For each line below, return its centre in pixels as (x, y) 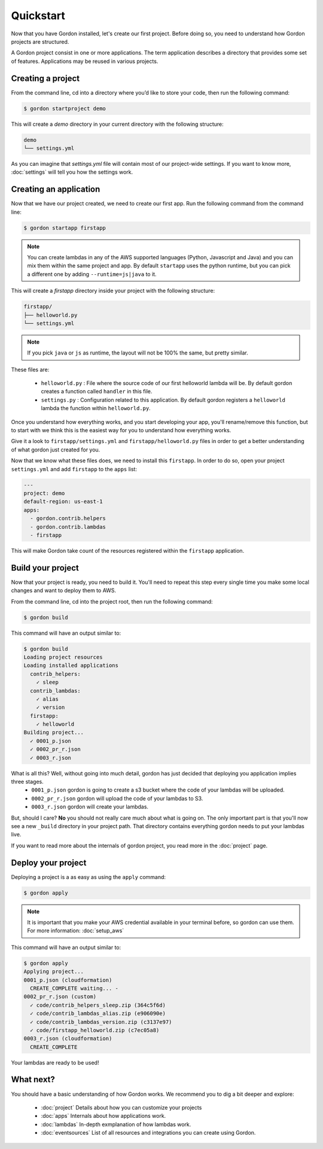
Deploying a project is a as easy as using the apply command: (89, 877)
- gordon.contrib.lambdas (68, 527)
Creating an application (56, 190)
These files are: (30, 369)
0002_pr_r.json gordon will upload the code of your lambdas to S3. (117, 798)
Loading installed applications (71, 666)
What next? (33, 1080)
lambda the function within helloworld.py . (96, 408)
